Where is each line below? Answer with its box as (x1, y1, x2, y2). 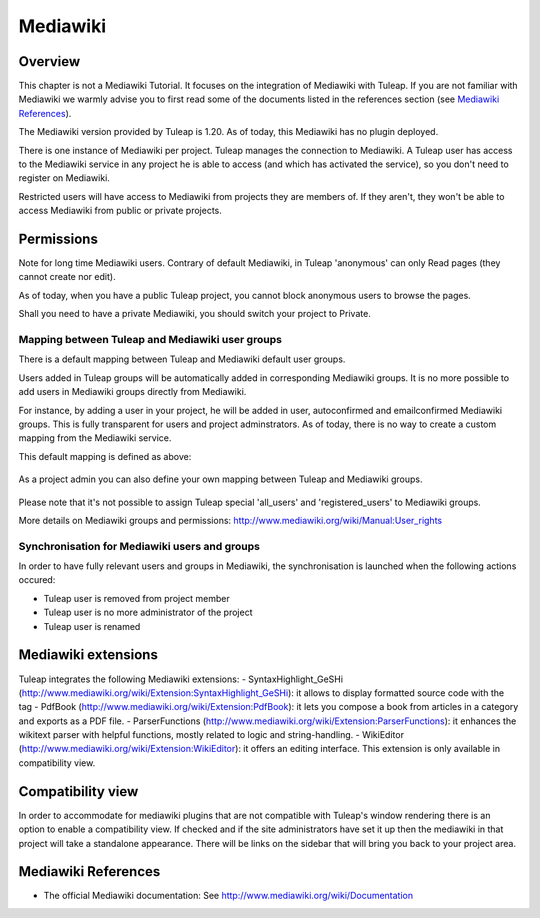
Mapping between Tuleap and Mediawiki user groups (18, 333, 282, 347)
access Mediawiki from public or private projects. (18, 205, 222, 217)
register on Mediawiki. (18, 172, 110, 184)
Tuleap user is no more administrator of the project (43, 606, 254, 619)
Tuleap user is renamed (43, 620, 141, 632)
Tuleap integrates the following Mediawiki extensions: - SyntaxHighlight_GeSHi (18, 673, 344, 685)
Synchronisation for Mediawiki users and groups (18, 539, 260, 553)
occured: (18, 574, 56, 586)
